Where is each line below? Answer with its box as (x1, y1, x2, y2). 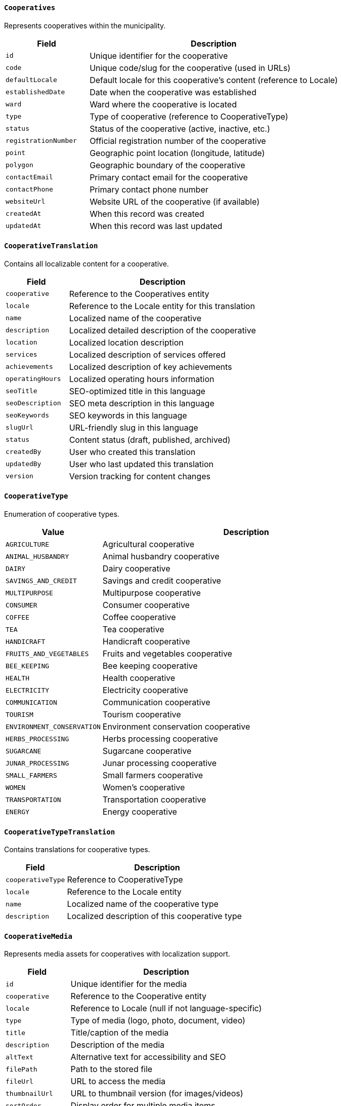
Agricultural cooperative (102, 539, 195, 550)
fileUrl (6, 1077, 33, 1085)
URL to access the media (70, 1076, 166, 1087)
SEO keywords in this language (69, 410, 187, 421)
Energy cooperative (102, 807, 177, 817)
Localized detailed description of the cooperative (69, 325, 256, 335)
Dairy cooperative (102, 563, 170, 574)
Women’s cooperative (102, 782, 185, 793)
